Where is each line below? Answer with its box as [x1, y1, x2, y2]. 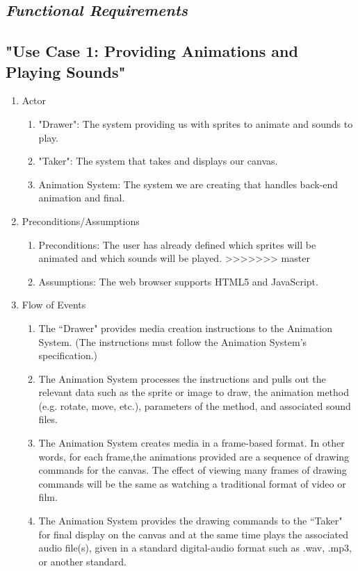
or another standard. [38, 554, 127, 568]
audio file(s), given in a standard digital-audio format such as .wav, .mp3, [38, 540, 352, 555]
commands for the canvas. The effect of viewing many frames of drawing [38, 463, 347, 477]
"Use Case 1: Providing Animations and [6, 40, 298, 62]
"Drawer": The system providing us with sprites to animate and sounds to [38, 116, 353, 131]
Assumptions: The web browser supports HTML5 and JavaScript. [38, 274, 318, 288]
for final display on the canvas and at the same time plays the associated [38, 527, 348, 541]
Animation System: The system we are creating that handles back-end [38, 176, 339, 191]
